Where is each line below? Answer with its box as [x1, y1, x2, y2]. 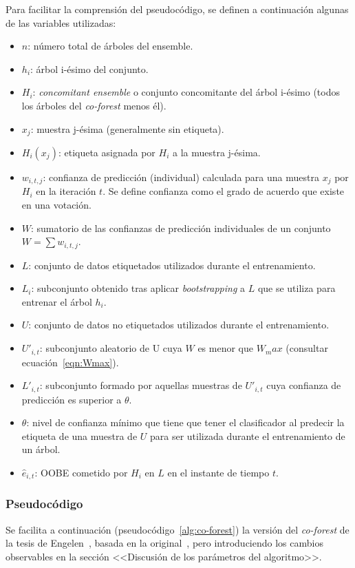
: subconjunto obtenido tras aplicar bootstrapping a [31, 281, 246, 295]
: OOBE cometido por [34, 465, 128, 479]
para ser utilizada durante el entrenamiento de [150, 428, 345, 443]
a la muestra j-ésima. [172, 145, 261, 160]
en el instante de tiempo [167, 465, 270, 479]
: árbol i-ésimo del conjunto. [30, 61, 149, 76]
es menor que [197, 341, 253, 355]
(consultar [286, 341, 328, 355]
